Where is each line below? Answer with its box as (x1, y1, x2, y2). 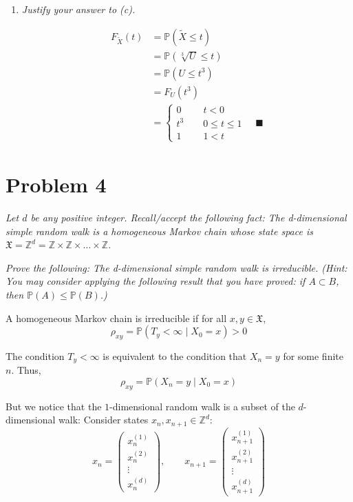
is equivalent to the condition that (103, 348, 247, 363)
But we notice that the (6, 399, 102, 413)
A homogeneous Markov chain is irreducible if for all (6, 310, 227, 325)
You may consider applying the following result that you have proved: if (6, 274, 306, 288)
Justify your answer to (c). (21, 2, 136, 16)
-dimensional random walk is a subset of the (109, 399, 295, 413)
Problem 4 (6, 170, 107, 199)
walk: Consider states (58, 412, 149, 427)
